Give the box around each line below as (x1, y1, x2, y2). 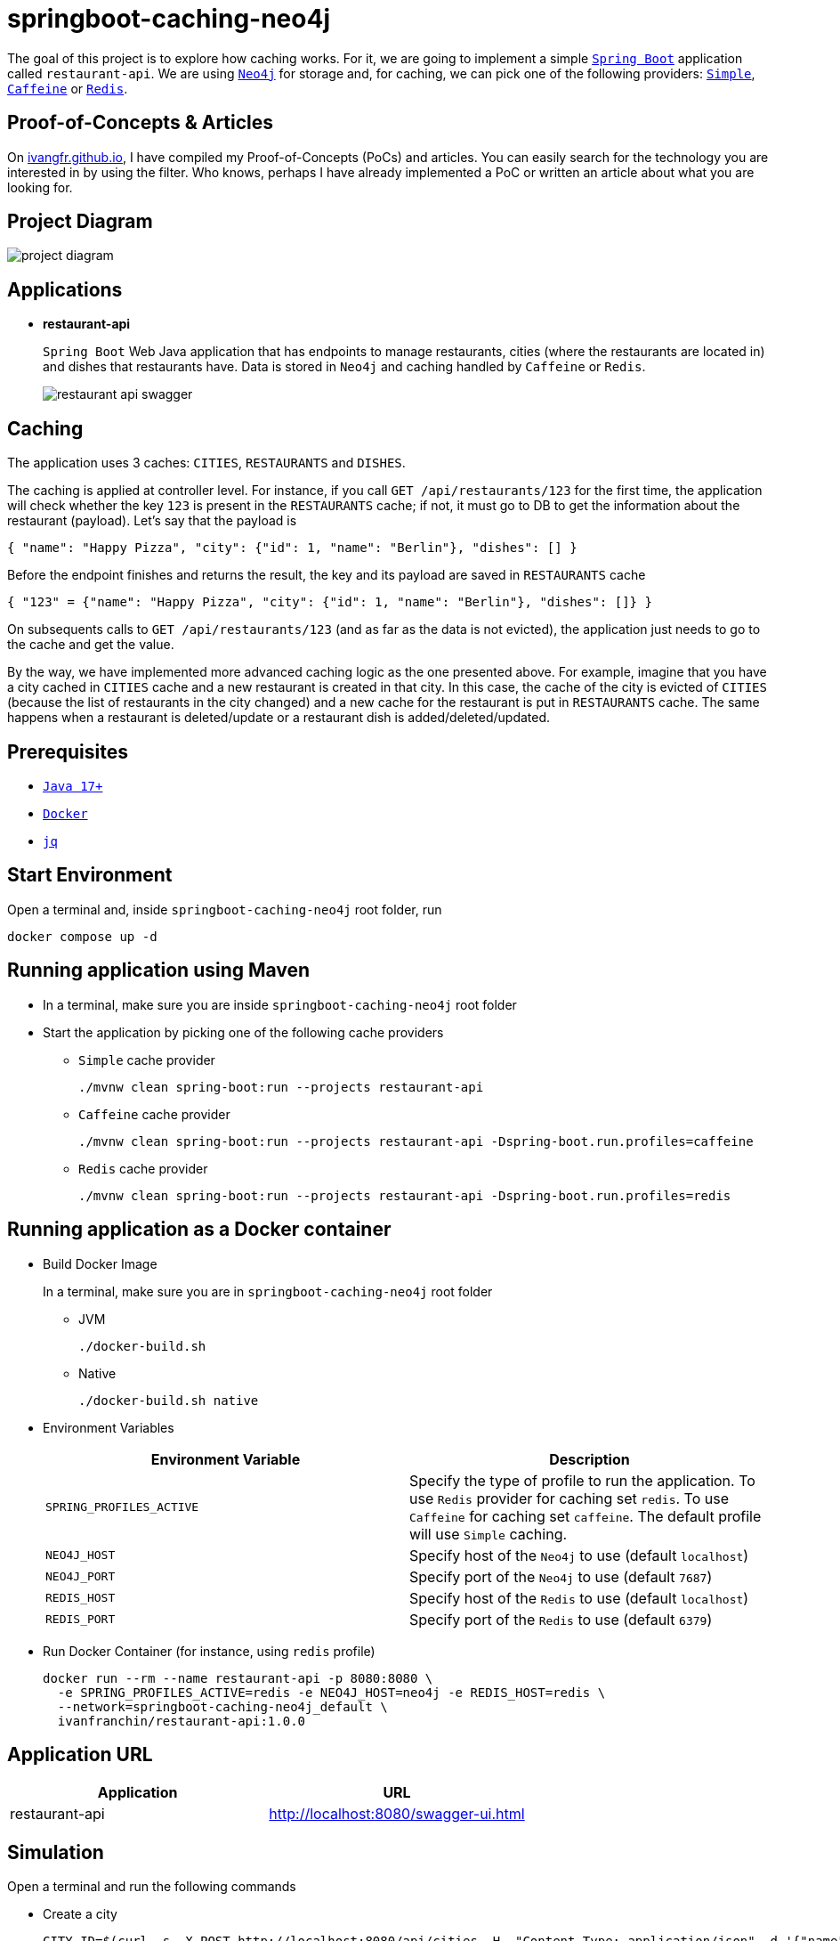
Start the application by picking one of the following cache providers (43, 1024, 444, 1040)
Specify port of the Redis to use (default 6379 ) (409, 1610, 713, 1628)
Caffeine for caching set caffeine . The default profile (409, 1507, 762, 1525)
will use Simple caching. (409, 1524, 568, 1543)
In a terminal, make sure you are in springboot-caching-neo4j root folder (43, 1283, 493, 1299)
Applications (7, 278, 123, 301)
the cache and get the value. (7, 637, 174, 653)
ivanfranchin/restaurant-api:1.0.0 (57, 1713, 306, 1728)
